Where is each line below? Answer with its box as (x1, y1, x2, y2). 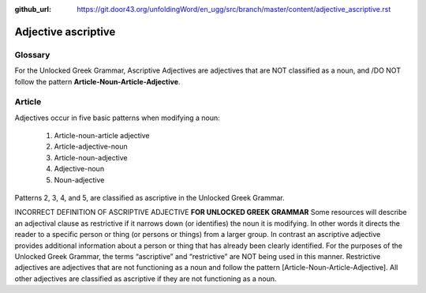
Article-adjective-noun (54, 142, 128, 152)
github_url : (14, 5, 51, 13)
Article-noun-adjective (54, 152, 128, 162)
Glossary (14, 49, 50, 60)
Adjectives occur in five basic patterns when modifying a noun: (14, 113, 220, 122)
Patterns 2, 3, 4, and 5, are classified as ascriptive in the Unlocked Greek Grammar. (14, 193, 286, 203)
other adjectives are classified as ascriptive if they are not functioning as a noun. (14, 273, 277, 284)
